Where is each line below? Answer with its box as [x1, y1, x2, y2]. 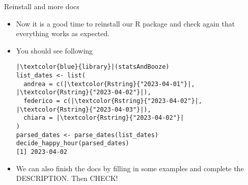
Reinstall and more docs [4, 1, 79, 11]
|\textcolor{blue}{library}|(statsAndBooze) [16, 63, 170, 71]
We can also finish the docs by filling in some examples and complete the [16, 163, 244, 173]
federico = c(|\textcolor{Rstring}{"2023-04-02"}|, [23, 97, 202, 104]
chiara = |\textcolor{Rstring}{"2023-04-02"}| [23, 114, 184, 122]
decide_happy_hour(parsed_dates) [16, 140, 129, 147]
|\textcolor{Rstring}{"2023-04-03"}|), [16, 105, 151, 113]
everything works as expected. [16, 28, 110, 39]
